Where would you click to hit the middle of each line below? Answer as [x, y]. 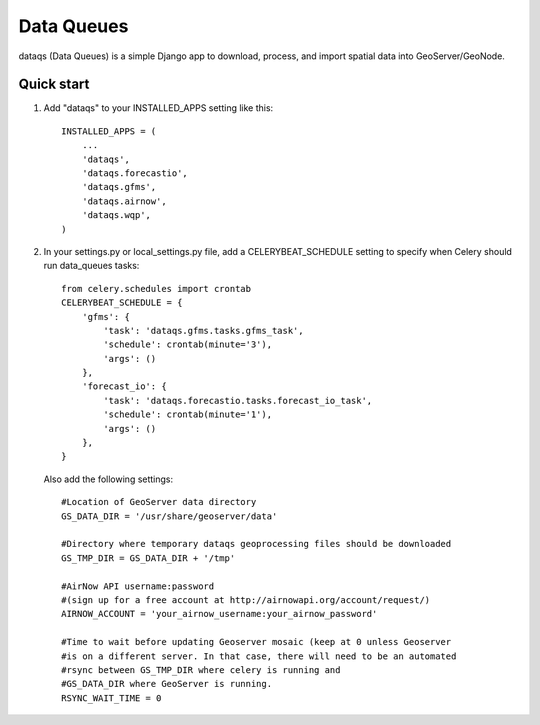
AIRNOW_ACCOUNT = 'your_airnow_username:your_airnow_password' [219, 614]
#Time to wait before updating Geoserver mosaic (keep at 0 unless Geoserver [256, 642]
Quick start [54, 84]
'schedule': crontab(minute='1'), [188, 414]
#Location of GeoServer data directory [159, 502]
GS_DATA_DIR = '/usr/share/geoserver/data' [169, 516]
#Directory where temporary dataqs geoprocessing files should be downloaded [256, 544]
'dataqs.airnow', [124, 201]
